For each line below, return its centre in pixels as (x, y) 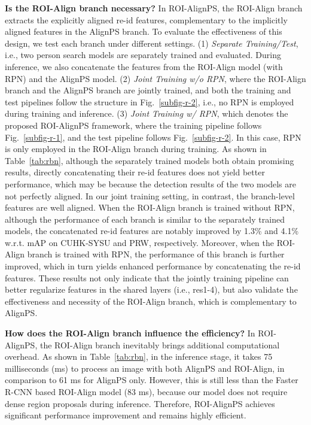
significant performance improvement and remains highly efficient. (126, 415)
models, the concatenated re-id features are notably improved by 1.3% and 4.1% (152, 231)
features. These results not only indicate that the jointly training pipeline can (147, 277)
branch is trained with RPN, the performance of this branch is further (156, 254)
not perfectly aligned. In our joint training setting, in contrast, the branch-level (150, 195)
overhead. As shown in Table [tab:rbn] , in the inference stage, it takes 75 (139, 356)
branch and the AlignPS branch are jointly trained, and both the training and (148, 90)
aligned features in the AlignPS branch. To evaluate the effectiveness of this (144, 31)
